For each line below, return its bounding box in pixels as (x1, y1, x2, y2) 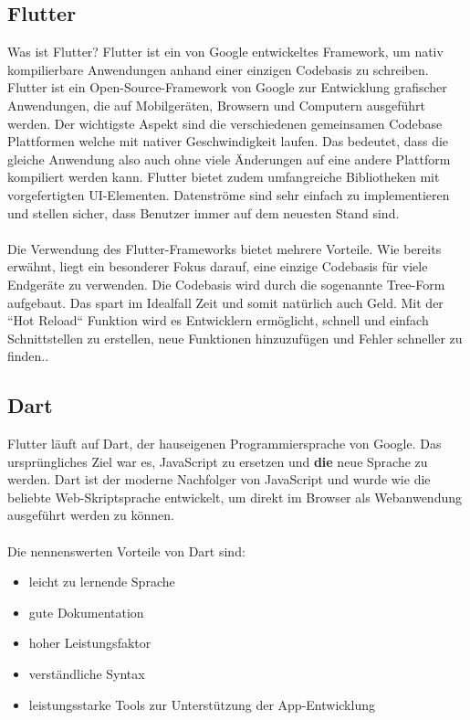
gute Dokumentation (28, 602, 144, 621)
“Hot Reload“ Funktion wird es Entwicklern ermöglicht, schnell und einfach (7, 311, 429, 330)
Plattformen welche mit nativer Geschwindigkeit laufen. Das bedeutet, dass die (7, 132, 449, 151)
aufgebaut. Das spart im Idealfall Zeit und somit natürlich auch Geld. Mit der (7, 292, 444, 312)
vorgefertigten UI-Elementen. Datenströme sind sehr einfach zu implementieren (7, 185, 450, 204)
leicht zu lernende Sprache (28, 572, 175, 591)
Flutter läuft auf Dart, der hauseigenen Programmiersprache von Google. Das (7, 434, 442, 453)
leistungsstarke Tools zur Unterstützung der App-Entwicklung (28, 694, 375, 714)
